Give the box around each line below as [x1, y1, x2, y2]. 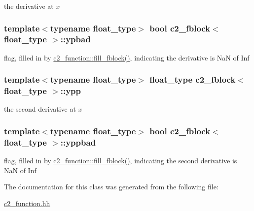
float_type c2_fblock [149, 73, 236, 86]
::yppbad [60, 136, 96, 148]
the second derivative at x [4, 104, 82, 114]
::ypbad [60, 33, 91, 45]
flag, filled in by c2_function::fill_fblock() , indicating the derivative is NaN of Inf [4, 52, 250, 62]
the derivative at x [4, 1, 59, 11]
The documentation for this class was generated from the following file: [4, 181, 218, 192]
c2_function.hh [4, 198, 50, 208]
